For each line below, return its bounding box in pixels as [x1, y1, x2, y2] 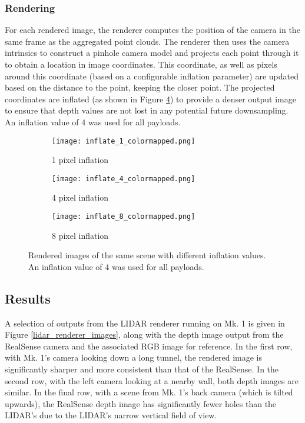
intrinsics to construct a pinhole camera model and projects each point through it [5, 46, 299, 59]
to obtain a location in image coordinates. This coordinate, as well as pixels [5, 58, 277, 70]
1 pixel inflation [52, 154, 109, 166]
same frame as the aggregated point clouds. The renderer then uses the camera [5, 35, 290, 47]
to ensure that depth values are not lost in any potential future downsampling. [5, 104, 289, 116]
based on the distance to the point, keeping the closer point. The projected [5, 81, 275, 94]
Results [5, 289, 51, 307]
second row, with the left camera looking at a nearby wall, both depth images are [5, 374, 299, 387]
